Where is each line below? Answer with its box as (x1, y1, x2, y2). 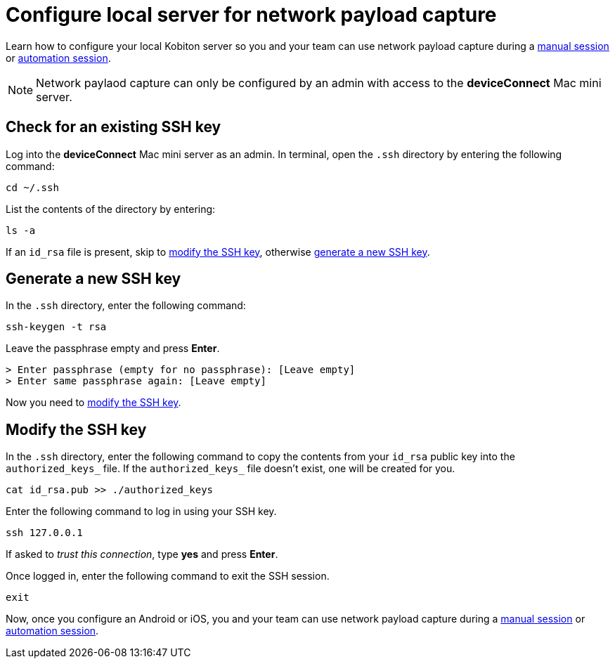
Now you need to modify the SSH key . (6, 396, 181, 409)
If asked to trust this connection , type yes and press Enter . (6, 548, 278, 561)
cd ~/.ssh (6, 181, 59, 193)
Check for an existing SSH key (6, 118, 221, 136)
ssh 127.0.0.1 (6, 527, 83, 539)
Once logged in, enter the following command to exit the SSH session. (6, 570, 330, 582)
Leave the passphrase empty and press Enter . (6, 342, 220, 355)
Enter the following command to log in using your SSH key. (6, 505, 277, 518)
